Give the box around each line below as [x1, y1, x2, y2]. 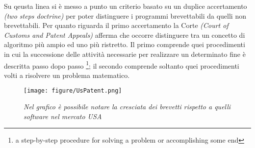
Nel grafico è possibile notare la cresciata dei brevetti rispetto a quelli [24, 101, 231, 112]
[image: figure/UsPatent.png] [24, 87, 122, 95]
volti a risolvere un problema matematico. [4, 70, 130, 80]
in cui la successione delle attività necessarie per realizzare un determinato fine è [4, 49, 246, 59]
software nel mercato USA [24, 111, 102, 121]
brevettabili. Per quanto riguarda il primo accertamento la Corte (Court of [4, 20, 229, 30]
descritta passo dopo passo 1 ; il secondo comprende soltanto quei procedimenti [4, 59, 239, 71]
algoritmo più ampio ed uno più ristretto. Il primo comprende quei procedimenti [4, 39, 245, 49]
